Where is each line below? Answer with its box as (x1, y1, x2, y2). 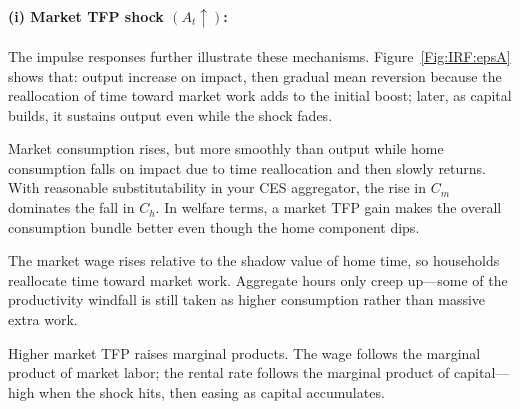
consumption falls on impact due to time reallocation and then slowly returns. (8, 157, 487, 178)
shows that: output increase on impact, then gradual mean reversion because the (8, 65, 502, 86)
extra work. (8, 309, 78, 330)
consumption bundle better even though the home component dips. (8, 216, 420, 237)
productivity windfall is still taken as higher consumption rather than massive (8, 289, 486, 310)
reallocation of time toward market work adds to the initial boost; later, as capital (8, 85, 512, 106)
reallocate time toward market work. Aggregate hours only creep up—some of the (8, 269, 508, 290)
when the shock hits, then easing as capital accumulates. (39, 381, 385, 402)
